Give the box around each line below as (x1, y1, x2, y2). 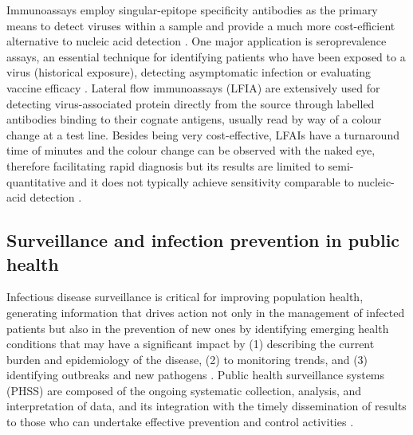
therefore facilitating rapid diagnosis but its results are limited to (6, 157, 324, 174)
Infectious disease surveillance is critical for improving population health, (6, 288, 364, 305)
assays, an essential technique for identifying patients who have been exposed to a (6, 48, 406, 65)
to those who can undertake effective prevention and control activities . (6, 413, 354, 430)
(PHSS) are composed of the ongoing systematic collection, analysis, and (6, 382, 362, 398)
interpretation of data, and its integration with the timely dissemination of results (6, 398, 407, 414)
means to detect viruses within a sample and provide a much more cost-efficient (6, 17, 395, 33)
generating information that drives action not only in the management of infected (6, 304, 405, 320)
